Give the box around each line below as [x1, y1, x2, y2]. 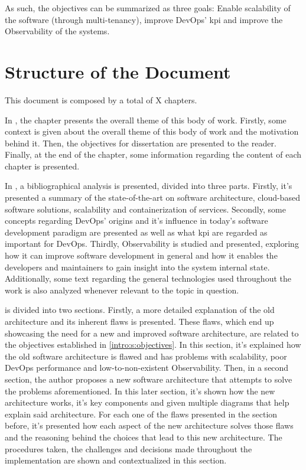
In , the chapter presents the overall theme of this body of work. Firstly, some [5, 113, 287, 126]
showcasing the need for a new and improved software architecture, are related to [5, 327, 299, 339]
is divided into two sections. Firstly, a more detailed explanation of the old [5, 303, 275, 316]
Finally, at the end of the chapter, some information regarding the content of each [5, 148, 302, 161]
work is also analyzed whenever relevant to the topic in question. [5, 283, 239, 296]
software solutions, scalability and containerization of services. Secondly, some [5, 203, 286, 215]
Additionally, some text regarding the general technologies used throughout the [5, 272, 291, 285]
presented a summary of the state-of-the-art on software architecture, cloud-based [5, 191, 300, 204]
